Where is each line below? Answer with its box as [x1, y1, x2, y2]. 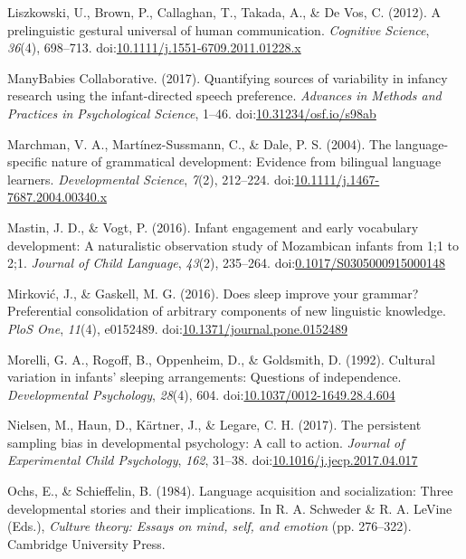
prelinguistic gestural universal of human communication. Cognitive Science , [7, 20, 430, 39]
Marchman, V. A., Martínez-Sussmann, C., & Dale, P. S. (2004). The [7, 134, 392, 153]
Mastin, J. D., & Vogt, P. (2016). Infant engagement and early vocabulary [7, 217, 419, 236]
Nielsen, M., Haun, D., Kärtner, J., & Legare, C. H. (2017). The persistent [7, 415, 422, 434]
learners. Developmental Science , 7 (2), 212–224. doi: [7, 169, 295, 188]
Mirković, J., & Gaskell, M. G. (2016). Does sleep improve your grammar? [7, 283, 419, 302]
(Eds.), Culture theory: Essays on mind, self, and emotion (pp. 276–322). [7, 516, 412, 535]
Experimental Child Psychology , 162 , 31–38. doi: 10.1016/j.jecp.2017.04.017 [7, 450, 418, 469]
